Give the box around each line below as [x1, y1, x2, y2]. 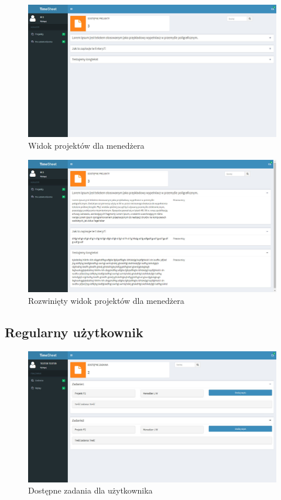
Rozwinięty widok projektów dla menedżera [28, 294, 184, 306]
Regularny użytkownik [5, 323, 143, 341]
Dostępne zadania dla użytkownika [28, 484, 153, 496]
